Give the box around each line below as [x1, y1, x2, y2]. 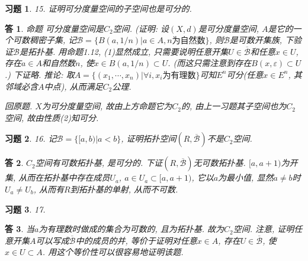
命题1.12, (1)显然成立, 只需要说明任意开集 [66, 45, 229, 57]
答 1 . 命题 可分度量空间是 [5, 22, 104, 34]
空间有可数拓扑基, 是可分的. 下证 [35, 156, 163, 169]
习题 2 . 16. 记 [5, 132, 57, 145]
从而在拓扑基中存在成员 [18, 171, 110, 184]
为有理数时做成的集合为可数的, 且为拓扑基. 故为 [38, 223, 224, 235]
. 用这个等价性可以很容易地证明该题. [42, 246, 184, 258]
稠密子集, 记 [29, 34, 77, 46]
